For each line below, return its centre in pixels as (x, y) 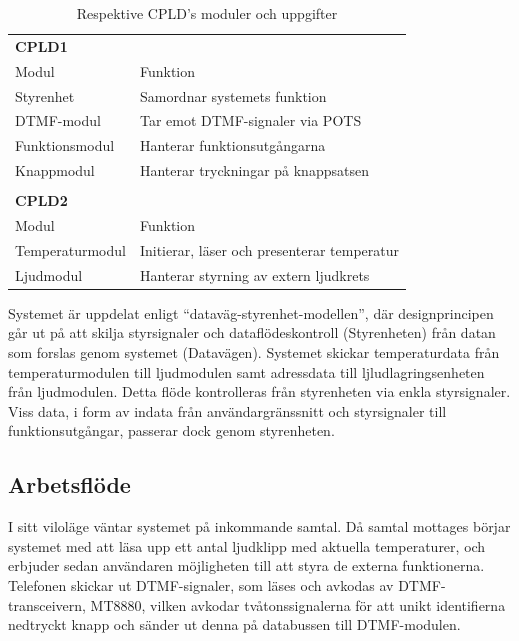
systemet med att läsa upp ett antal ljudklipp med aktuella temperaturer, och (247, 545)
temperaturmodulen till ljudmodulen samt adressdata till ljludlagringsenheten (246, 371)
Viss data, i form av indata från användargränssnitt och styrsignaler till (227, 410)
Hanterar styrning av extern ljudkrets (254, 274)
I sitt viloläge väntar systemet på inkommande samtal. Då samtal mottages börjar (259, 526)
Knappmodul (55, 170)
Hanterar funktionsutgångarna (232, 145)
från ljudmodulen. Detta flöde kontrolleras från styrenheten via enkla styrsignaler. (259, 391)
